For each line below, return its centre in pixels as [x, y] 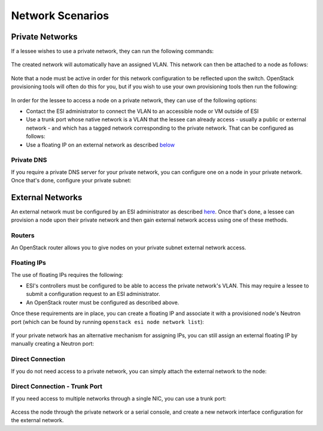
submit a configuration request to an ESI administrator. [93, 294]
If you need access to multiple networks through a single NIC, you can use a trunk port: [119, 398]
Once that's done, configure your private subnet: [71, 181]
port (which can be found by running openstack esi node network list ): [108, 322]
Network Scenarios [60, 16]
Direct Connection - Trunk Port [57, 387]
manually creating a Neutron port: [53, 344]
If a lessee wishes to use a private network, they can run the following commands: [112, 51]
